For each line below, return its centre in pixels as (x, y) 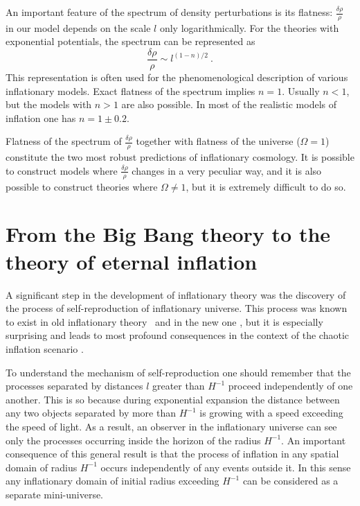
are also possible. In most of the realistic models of (229, 104)
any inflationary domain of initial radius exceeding (112, 481)
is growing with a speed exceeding (271, 413)
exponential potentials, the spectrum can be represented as (130, 41)
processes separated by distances (74, 386)
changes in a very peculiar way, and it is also (227, 170)
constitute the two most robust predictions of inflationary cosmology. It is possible (180, 157)
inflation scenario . (45, 348)
